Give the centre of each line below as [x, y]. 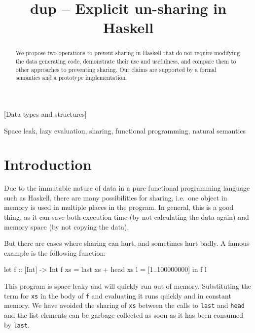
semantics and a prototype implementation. [71, 78]
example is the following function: [55, 252]
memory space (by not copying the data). [67, 226]
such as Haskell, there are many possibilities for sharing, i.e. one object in [116, 197]
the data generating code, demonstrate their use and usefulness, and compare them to [126, 61]
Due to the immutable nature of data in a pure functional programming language [127, 188]
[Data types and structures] [45, 114]
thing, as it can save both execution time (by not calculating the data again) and [127, 217]
